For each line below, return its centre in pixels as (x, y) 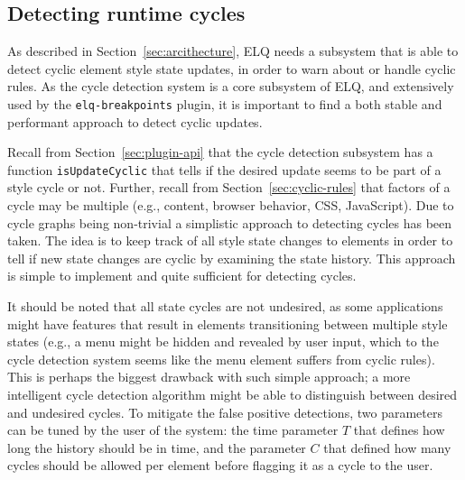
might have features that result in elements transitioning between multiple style (228, 323)
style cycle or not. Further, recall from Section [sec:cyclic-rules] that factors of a (229, 187)
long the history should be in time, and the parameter (157, 447)
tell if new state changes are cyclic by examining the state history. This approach (232, 258)
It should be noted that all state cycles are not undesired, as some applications (225, 306)
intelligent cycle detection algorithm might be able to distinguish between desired (232, 395)
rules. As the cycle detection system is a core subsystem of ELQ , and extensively (231, 86)
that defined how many (387, 447)
